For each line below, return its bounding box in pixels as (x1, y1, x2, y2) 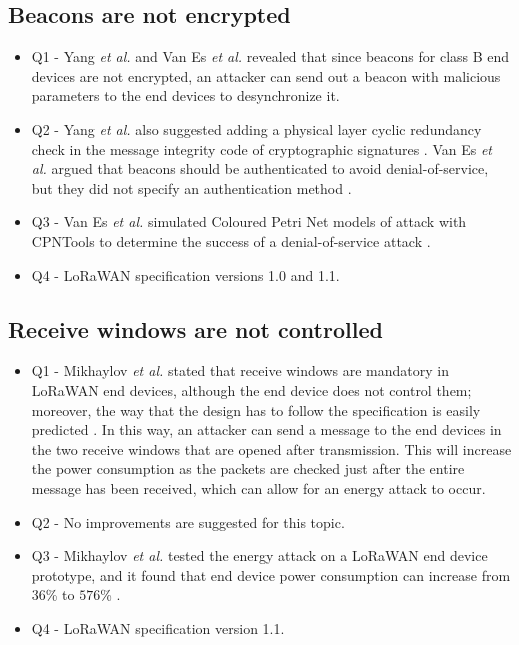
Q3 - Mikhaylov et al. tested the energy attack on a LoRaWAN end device (31, 545, 488, 566)
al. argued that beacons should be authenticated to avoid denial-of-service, (31, 158, 489, 179)
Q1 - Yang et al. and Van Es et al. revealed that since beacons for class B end (31, 46, 510, 67)
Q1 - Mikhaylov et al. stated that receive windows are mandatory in (31, 360, 449, 381)
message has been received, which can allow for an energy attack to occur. (31, 477, 486, 498)
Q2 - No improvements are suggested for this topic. (31, 511, 345, 532)
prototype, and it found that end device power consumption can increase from (31, 564, 511, 585)
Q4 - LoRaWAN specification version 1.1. (31, 617, 285, 638)
